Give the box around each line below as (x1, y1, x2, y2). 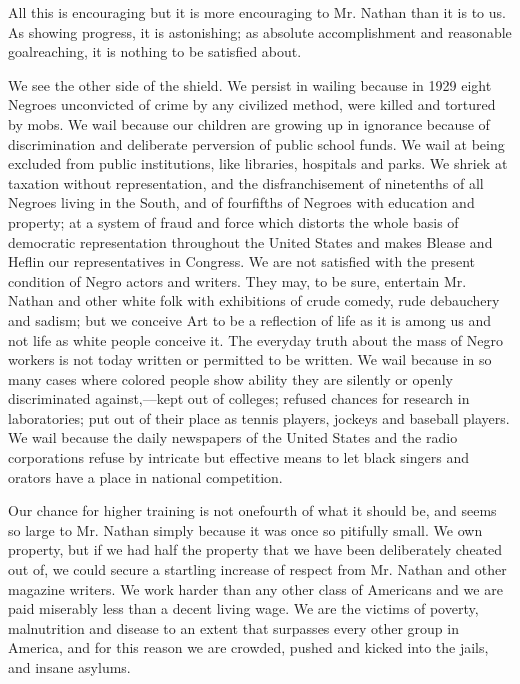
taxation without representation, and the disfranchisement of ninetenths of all (8, 172, 484, 193)
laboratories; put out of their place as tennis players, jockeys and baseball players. (8, 407, 510, 428)
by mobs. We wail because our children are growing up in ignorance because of (8, 113, 490, 134)
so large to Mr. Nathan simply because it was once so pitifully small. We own (8, 519, 483, 540)
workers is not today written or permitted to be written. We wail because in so (8, 349, 492, 370)
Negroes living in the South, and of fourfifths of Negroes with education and (8, 192, 475, 213)
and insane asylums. (8, 657, 131, 677)
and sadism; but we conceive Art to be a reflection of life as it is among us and (8, 309, 492, 330)
